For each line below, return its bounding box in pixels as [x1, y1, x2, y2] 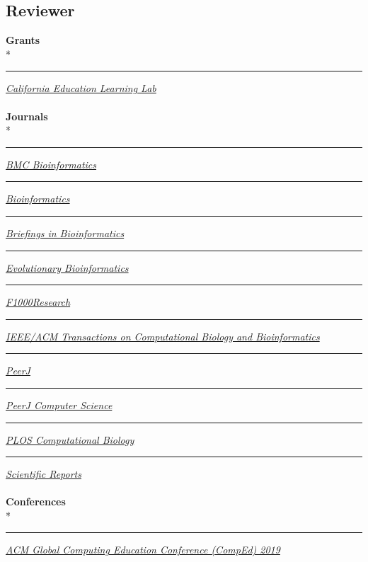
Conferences [6, 494, 66, 509]
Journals [6, 108, 48, 123]
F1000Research [6, 294, 71, 309]
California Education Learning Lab [6, 81, 156, 96]
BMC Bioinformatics [6, 156, 97, 171]
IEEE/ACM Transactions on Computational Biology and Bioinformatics [6, 328, 320, 343]
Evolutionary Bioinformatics [6, 260, 129, 275]
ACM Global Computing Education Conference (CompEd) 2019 [6, 542, 280, 557]
